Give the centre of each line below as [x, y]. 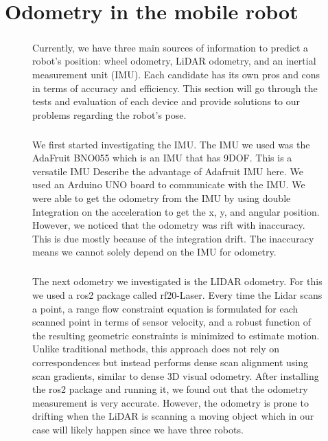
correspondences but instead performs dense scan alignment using [171, 362]
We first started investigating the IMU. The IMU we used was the [171, 144]
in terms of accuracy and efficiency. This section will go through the [175, 88]
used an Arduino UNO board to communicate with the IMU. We [169, 184]
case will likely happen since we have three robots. [138, 429]
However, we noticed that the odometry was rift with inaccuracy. [169, 225]
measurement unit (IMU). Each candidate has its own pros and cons [176, 74]
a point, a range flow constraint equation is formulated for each [165, 308]
